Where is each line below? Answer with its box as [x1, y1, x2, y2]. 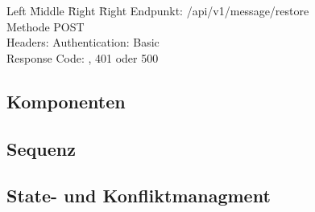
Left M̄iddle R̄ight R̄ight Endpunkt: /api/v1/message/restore [6, 2, 309, 18]
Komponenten [6, 88, 126, 113]
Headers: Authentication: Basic [6, 34, 160, 51]
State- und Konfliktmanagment [6, 183, 271, 208]
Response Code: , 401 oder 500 [6, 49, 159, 66]
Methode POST [6, 18, 85, 35]
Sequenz [6, 136, 76, 161]
